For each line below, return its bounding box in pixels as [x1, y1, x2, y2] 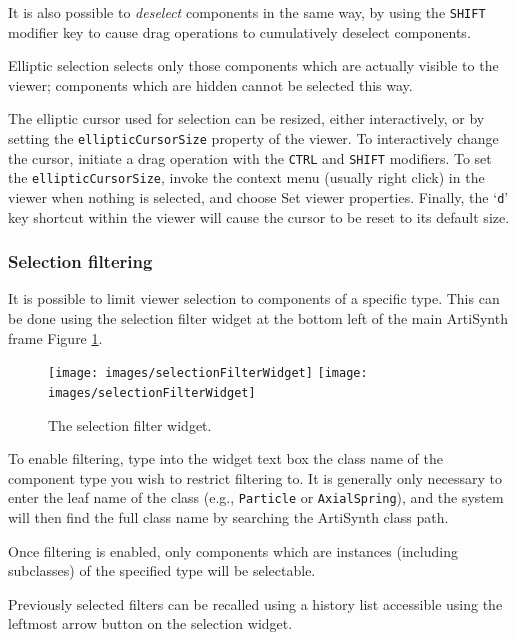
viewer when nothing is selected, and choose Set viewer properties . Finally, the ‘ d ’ [8, 187, 509, 207]
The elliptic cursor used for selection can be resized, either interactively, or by [8, 108, 485, 129]
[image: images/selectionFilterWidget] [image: [48, 366, 368, 381]
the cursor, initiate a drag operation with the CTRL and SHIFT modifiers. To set [8, 147, 492, 168]
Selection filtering [8, 249, 153, 274]
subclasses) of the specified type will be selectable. [8, 560, 316, 581]
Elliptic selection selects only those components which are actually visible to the [8, 55, 499, 76]
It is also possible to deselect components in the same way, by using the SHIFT [8, 2, 486, 22]
